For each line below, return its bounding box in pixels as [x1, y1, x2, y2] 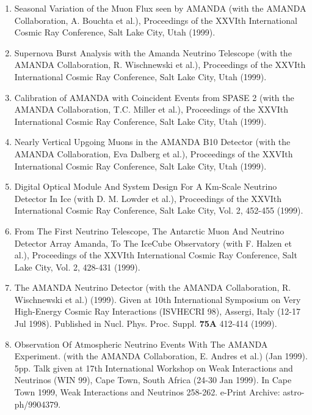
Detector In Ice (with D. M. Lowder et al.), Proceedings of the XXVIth [14, 192, 282, 204]
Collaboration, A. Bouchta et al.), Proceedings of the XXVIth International [14, 13, 297, 26]
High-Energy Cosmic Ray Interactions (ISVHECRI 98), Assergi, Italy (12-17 [14, 305, 301, 318]
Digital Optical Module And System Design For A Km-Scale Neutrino [14, 180, 277, 193]
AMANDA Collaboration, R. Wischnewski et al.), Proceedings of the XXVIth [14, 58, 306, 71]
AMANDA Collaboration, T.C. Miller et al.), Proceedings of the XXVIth [14, 103, 289, 116]
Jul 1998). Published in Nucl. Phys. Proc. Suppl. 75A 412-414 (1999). [14, 317, 277, 330]
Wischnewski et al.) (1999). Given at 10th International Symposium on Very [14, 293, 301, 305]
